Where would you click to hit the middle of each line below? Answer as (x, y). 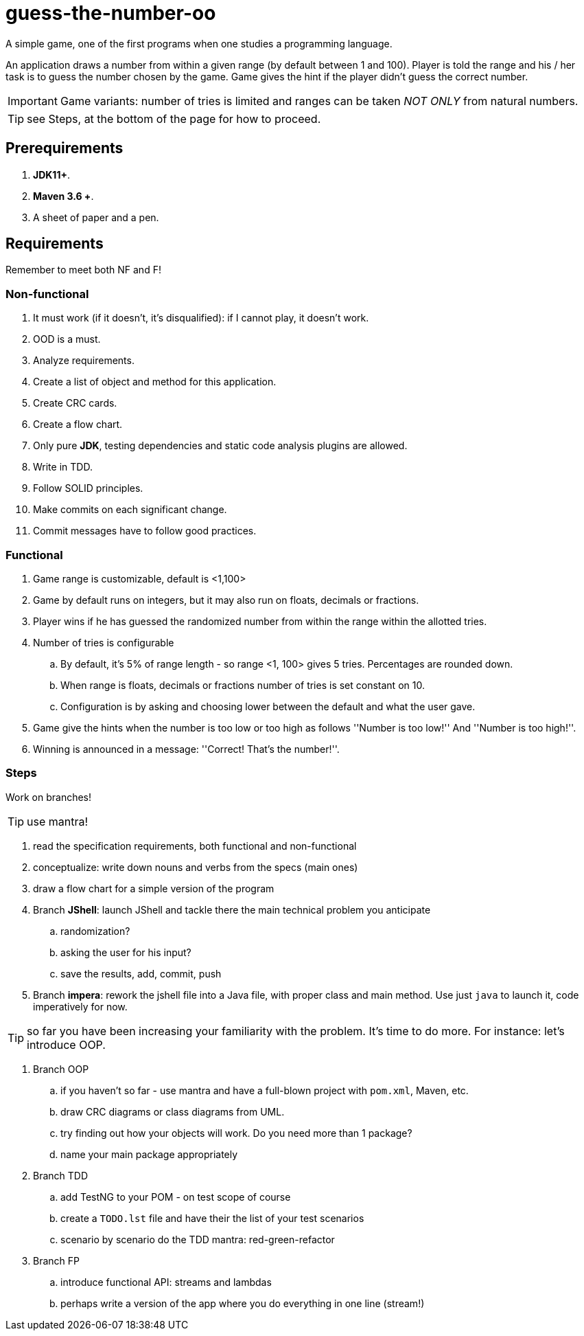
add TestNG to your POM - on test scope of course (176, 1197)
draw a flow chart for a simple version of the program (154, 888)
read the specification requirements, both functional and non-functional (195, 846)
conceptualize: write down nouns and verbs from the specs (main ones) (196, 867)
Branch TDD (61, 1175)
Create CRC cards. (75, 403)
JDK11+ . (51, 174)
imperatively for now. (80, 1006)
